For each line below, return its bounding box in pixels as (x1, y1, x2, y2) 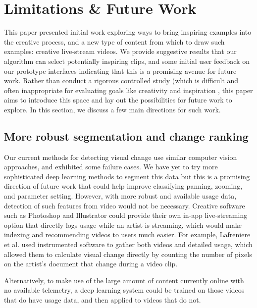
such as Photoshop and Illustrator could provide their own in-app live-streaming (4, 210, 248, 220)
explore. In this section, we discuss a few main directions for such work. (4, 104, 221, 114)
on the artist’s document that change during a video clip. (4, 258, 178, 269)
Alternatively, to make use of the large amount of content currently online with (4, 275, 244, 285)
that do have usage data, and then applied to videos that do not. (4, 294, 201, 305)
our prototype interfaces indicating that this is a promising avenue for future (4, 65, 237, 76)
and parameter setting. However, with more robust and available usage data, (4, 191, 237, 201)
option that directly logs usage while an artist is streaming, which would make (4, 219, 242, 230)
